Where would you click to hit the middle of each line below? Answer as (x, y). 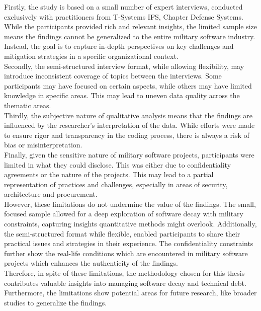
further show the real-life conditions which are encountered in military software (126, 253)
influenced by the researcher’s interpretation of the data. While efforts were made (129, 125)
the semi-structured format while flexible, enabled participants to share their (122, 233)
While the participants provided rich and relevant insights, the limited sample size (130, 26)
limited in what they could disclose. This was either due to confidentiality (118, 164)
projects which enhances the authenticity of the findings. (91, 263)
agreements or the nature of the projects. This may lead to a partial (109, 174)
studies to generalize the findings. (56, 302)
